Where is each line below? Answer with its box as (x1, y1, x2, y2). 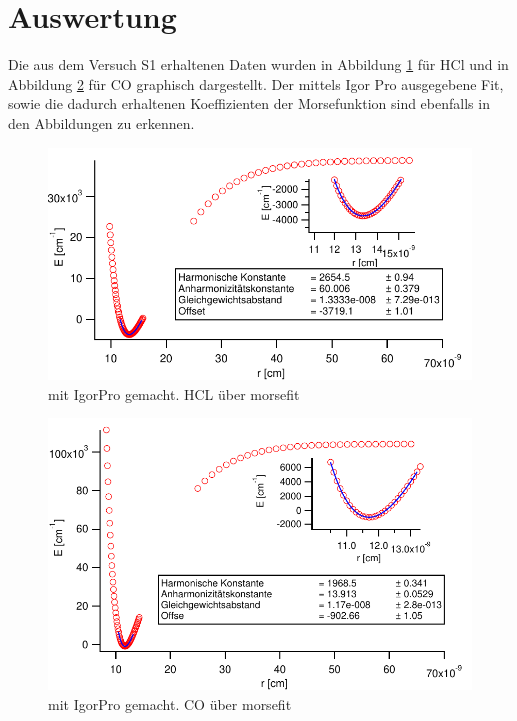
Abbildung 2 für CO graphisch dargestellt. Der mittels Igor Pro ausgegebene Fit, (8, 73, 504, 94)
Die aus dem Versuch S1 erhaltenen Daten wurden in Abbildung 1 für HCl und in (8, 54, 509, 75)
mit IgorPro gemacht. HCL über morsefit (48, 383, 300, 404)
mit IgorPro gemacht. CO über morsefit (48, 693, 292, 714)
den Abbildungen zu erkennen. (8, 112, 195, 133)
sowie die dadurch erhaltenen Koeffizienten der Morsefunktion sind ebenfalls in (8, 93, 490, 114)
